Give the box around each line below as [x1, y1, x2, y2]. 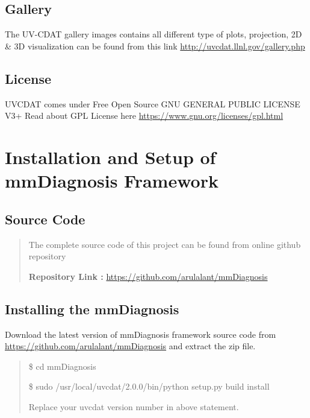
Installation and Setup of [5, 144, 216, 169]
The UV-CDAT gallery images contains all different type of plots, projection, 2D [5, 28, 302, 40]
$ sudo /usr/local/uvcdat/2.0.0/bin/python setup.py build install [28, 380, 270, 393]
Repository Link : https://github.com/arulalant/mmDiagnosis [28, 270, 268, 282]
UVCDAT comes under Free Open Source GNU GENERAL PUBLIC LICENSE [5, 97, 300, 110]
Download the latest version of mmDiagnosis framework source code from [5, 328, 276, 340]
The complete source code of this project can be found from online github [28, 238, 301, 250]
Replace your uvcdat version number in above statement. [28, 400, 239, 413]
